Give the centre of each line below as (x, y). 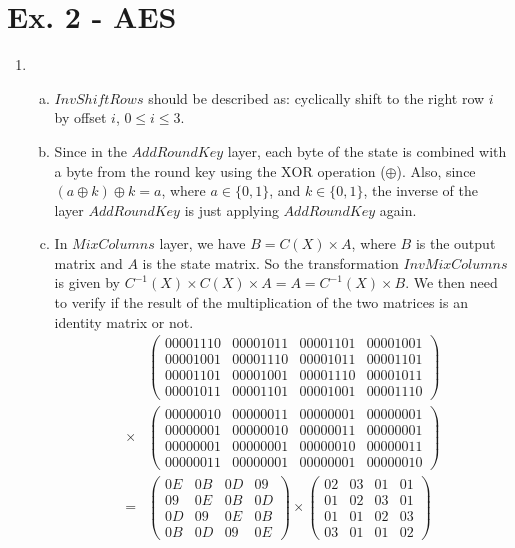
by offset (80, 117)
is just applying (231, 209)
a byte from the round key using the (165, 170)
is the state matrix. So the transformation (270, 262)
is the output (455, 243)
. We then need (451, 282)
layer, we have (202, 243)
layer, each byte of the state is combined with (367, 150)
